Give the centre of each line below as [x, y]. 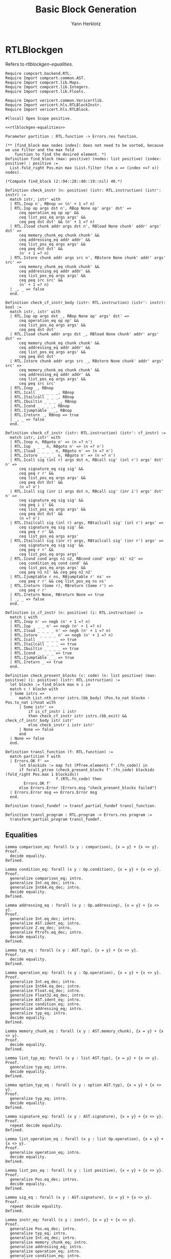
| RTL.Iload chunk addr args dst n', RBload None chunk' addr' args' [85, 226]
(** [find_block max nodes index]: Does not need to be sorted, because [84, 145]
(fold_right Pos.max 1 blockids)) [42, 774]
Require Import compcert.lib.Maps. [43, 82]
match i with [24, 617]
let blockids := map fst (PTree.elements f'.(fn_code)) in [83, 765]
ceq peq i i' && [36, 505]
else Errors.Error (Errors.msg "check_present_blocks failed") [88, 788]
